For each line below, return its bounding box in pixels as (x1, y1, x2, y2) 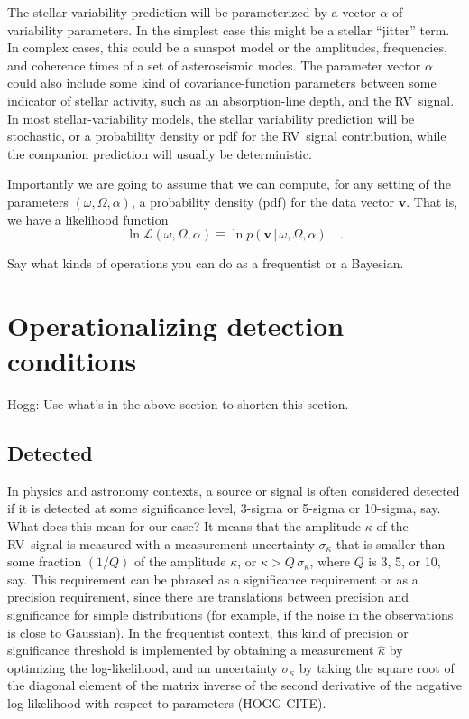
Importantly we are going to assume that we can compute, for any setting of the (7, 174, 451, 193)
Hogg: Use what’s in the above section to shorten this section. (7, 395, 349, 414)
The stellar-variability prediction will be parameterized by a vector (7, 3, 376, 21)
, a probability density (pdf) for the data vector (131, 191, 395, 210)
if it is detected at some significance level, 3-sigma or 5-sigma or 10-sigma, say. (7, 499, 441, 518)
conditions (7, 342, 137, 379)
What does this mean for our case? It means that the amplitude (7, 517, 361, 536)
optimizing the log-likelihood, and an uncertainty (7, 658, 278, 677)
